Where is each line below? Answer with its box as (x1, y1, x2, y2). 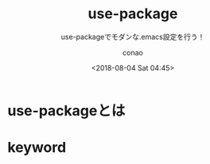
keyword (7, 139, 67, 157)
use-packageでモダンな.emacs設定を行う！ (60, 32, 205, 41)
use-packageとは (7, 101, 126, 120)
